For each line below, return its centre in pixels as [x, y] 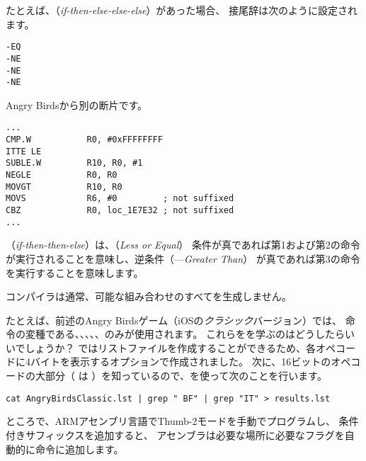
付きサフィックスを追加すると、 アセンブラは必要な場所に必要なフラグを [175, 434]
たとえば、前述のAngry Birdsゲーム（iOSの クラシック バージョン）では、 [174, 320]
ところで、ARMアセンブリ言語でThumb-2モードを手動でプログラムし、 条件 [182, 421]
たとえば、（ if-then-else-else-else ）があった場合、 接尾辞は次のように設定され [182, 10]
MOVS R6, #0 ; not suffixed [120, 199]
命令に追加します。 [79, 449]
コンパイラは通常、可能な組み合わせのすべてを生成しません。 [149, 296]
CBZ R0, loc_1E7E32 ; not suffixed [120, 210]
